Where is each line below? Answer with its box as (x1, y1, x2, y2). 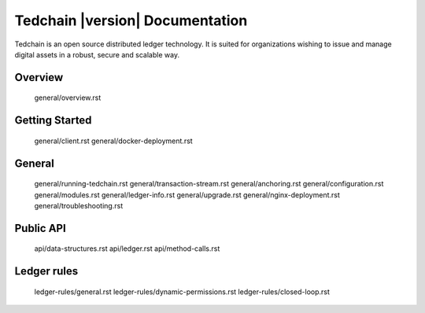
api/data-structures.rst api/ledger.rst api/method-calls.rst (34, 244, 220, 253)
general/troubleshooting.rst (34, 201, 124, 210)
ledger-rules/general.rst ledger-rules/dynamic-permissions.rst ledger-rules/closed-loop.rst (34, 287, 331, 296)
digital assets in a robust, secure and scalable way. (14, 50, 180, 59)
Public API (14, 221, 66, 235)
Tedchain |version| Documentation (14, 12, 248, 29)
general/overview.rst (34, 93, 102, 102)
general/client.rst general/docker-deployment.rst (34, 136, 193, 145)
